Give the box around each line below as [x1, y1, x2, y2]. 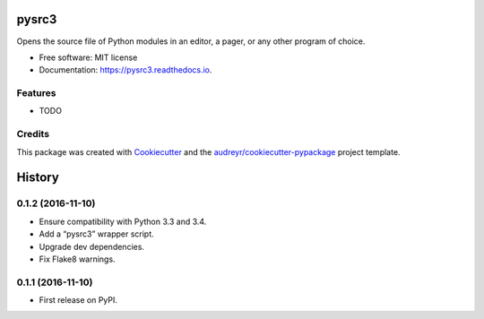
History [16, 170, 60, 185]
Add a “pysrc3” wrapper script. [39, 228, 154, 239]
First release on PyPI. [39, 295, 118, 306]
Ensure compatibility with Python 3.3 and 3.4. [39, 216, 207, 227]
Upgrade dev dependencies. [39, 241, 145, 252]
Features [16, 87, 56, 99]
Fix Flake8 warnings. [39, 254, 116, 264]
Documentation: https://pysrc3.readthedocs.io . [39, 65, 212, 75]
